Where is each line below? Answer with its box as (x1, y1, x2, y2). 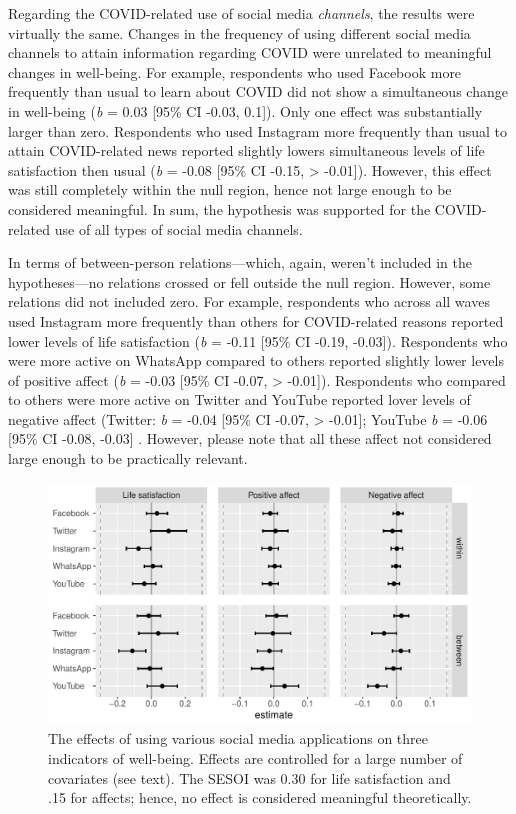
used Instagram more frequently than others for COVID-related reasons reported (8, 310, 504, 331)
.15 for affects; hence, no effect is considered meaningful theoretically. (48, 787, 472, 808)
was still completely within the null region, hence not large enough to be (8, 179, 452, 200)
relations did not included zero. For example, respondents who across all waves (8, 291, 490, 312)
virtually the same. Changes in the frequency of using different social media (8, 22, 471, 43)
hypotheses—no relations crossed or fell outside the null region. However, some (8, 271, 491, 292)
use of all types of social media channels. (54, 218, 303, 239)
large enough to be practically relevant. (8, 448, 248, 469)
